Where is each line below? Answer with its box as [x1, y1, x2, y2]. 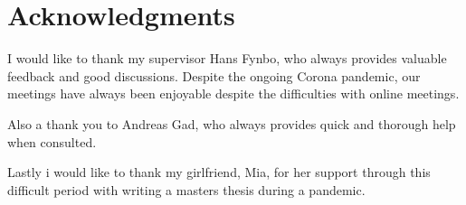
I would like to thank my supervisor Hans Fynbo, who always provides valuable [7, 49, 447, 68]
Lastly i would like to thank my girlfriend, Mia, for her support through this [7, 163, 431, 182]
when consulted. [7, 132, 97, 151]
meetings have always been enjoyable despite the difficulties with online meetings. [7, 84, 460, 103]
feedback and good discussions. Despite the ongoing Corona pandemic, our [7, 66, 421, 85]
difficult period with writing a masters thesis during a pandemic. [7, 180, 366, 199]
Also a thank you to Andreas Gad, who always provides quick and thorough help [7, 114, 456, 133]
